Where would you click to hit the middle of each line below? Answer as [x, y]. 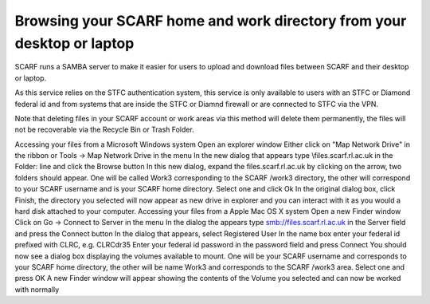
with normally [37, 289]
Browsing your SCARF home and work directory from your [211, 21]
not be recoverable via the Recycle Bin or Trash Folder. [104, 130]
